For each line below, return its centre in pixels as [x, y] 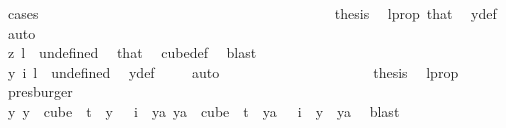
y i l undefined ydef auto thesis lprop [233, 71]
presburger [40, 91]
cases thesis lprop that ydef [252, 13]
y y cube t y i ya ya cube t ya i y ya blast [203, 110]
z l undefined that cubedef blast [132, 52]
